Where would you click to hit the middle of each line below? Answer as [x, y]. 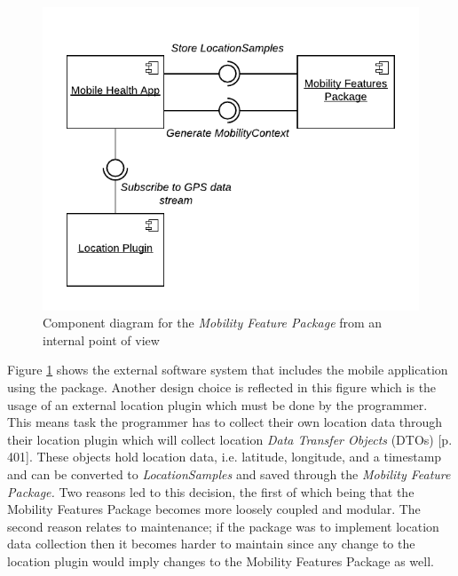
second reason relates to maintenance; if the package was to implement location [223, 526]
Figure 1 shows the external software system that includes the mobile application [228, 370]
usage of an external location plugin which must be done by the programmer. [217, 404]
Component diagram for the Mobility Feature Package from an [213, 323]
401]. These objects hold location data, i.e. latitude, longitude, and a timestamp [225, 457]
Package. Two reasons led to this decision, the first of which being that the [211, 491]
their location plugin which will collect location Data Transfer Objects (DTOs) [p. [230, 439]
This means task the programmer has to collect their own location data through [225, 422]
